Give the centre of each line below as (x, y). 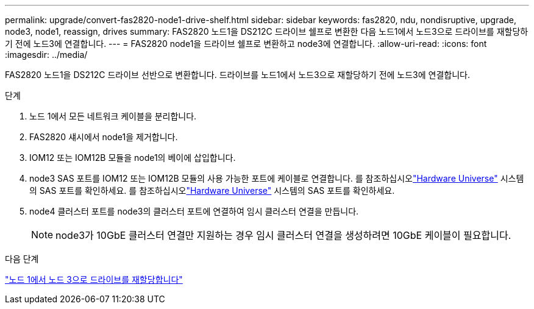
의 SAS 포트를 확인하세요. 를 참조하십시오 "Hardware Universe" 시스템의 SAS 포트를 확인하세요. (212, 190)
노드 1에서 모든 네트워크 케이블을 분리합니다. (113, 116)
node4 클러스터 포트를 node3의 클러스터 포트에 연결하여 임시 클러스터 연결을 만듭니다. (194, 211)
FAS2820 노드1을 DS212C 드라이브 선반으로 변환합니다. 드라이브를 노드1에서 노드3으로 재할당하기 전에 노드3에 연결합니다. (238, 75)
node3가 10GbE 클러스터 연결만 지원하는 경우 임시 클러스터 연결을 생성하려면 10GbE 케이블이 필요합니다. (283, 235)
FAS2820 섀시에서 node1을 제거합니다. (104, 137)
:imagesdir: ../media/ (46, 55)
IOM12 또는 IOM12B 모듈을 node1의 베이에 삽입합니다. (133, 158)
